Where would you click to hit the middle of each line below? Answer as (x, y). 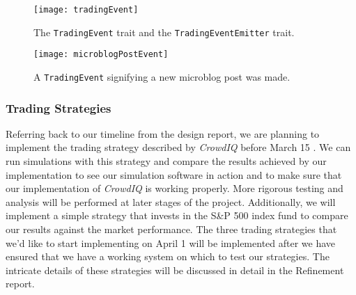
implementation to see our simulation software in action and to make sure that (174, 174)
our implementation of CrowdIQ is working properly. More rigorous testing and (175, 188)
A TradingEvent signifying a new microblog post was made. (162, 76)
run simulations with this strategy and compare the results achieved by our (166, 161)
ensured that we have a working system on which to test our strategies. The (168, 256)
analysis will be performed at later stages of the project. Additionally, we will (171, 201)
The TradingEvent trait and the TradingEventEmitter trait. (164, 32)
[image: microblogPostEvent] (101, 55)
